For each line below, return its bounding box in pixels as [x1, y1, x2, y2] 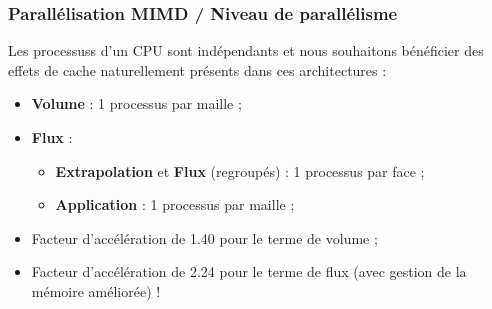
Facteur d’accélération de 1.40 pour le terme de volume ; [31, 227, 378, 248]
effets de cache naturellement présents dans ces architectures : [8, 59, 387, 80]
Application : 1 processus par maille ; [55, 194, 295, 215]
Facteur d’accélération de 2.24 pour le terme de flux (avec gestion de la [31, 261, 467, 282]
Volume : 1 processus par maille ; [31, 93, 242, 114]
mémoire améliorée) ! [31, 280, 161, 301]
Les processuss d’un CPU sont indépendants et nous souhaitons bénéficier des [8, 40, 484, 61]
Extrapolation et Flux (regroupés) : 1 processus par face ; [55, 160, 425, 181]
